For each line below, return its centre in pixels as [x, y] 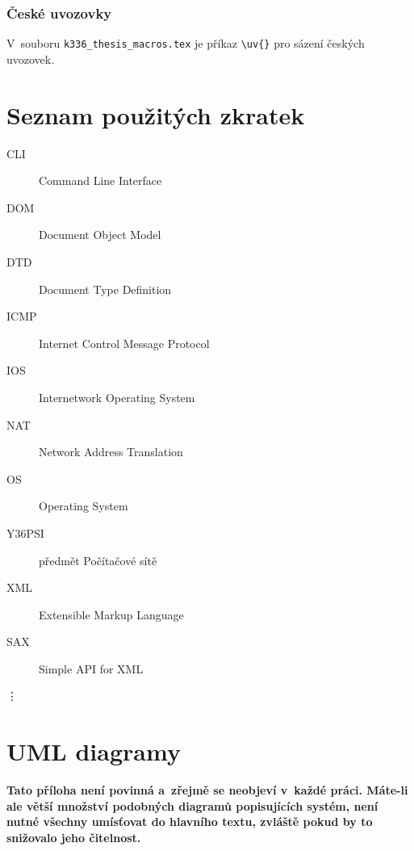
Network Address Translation [111, 452]
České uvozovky [59, 13]
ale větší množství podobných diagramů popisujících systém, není [192, 805]
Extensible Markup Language [111, 614]
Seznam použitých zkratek [156, 114]
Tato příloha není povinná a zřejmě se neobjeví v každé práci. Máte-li [207, 790]
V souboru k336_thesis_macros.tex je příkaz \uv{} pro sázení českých [186, 43]
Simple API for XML [91, 668]
